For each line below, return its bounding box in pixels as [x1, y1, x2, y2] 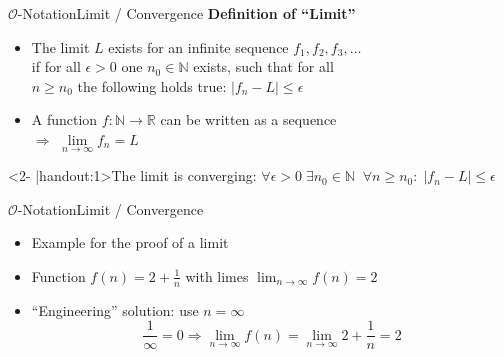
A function [31, 109, 98, 130]
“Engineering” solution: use [31, 299, 199, 320]
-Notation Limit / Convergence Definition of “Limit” [17, 3, 356, 23]
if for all [31, 56, 81, 77]
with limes [185, 265, 249, 286]
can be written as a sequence [160, 109, 337, 130]
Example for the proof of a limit [31, 232, 229, 253]
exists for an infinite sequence [108, 36, 289, 57]
